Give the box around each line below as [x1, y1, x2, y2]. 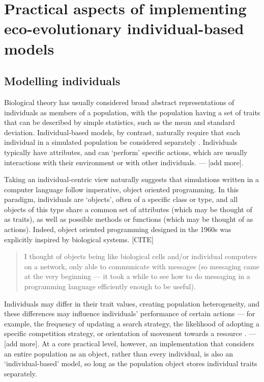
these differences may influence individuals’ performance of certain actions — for [4, 308, 255, 319]
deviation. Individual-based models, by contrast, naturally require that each [4, 126, 241, 137]
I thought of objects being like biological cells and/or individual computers [24, 251, 257, 262]
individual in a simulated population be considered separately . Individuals [4, 137, 238, 147]
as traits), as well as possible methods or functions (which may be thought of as [4, 214, 253, 224]
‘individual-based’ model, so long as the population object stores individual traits [4, 358, 257, 369]
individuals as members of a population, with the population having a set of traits [4, 107, 260, 117]
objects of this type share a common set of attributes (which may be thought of [4, 203, 252, 214]
